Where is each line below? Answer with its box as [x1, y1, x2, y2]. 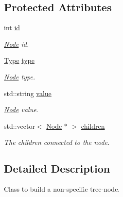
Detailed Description [4, 161, 110, 176]
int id [4, 22, 20, 33]
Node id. [4, 39, 29, 49]
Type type [4, 55, 35, 65]
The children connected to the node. [4, 137, 110, 147]
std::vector [4, 120, 35, 131]
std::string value [4, 88, 52, 98]
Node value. [4, 104, 38, 115]
